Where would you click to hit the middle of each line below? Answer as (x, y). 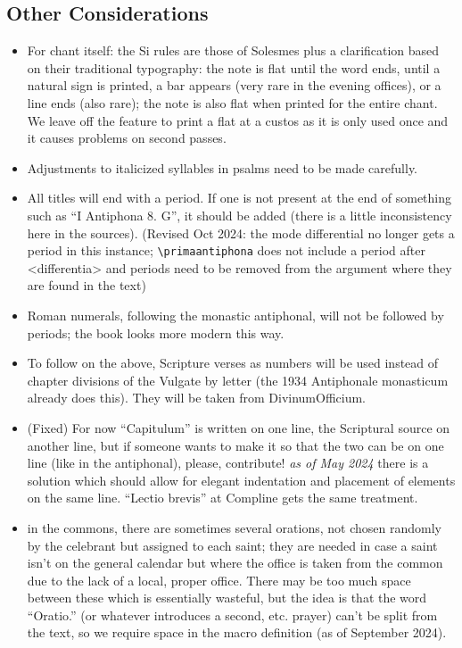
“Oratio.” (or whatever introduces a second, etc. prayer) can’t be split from (232, 615)
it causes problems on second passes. (127, 138)
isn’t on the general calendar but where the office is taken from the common (235, 563)
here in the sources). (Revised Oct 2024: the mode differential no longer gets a (241, 233)
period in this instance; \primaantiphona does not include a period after (226, 250)
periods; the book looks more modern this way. (156, 332)
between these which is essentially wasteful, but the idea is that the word (227, 598)
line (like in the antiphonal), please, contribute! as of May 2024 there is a (228, 463)
